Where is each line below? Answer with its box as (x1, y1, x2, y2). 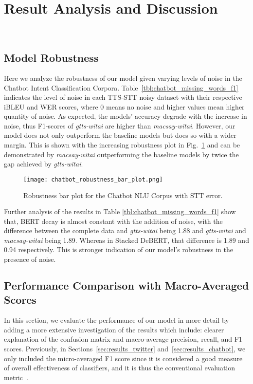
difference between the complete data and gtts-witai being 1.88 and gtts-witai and (4, 225, 246, 236)
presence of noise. (4, 254, 56, 264)
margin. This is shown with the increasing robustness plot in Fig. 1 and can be (4, 140, 240, 150)
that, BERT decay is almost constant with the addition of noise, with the (4, 216, 223, 226)
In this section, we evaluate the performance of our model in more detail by (4, 315, 229, 325)
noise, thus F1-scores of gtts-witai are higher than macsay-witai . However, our (4, 120, 235, 130)
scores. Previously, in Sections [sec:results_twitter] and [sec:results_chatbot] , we (4, 344, 246, 354)
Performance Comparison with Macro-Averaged (4, 278, 249, 293)
